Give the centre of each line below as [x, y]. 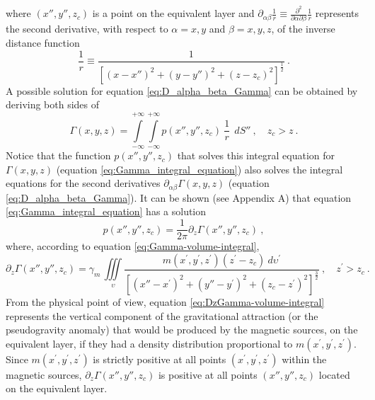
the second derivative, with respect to [87, 29]
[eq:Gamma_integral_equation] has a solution [106, 211]
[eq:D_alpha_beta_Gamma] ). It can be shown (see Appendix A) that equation [179, 197]
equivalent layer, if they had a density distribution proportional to [149, 343]
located [334, 374]
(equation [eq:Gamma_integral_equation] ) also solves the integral [200, 169]
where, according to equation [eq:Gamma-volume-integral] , [133, 246]
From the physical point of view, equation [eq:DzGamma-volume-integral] [165, 301]
